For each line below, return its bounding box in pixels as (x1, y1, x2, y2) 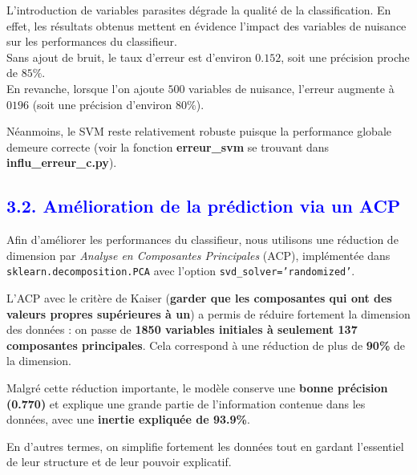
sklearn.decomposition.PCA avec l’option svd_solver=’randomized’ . (6, 262, 355, 279)
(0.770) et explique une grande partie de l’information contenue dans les (6, 395, 366, 412)
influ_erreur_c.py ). (6, 154, 117, 171)
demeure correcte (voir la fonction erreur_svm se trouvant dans (6, 138, 330, 155)
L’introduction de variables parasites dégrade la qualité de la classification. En (6, 2, 391, 18)
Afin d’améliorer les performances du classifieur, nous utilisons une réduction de (6, 231, 399, 248)
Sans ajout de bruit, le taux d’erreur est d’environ (6, 48, 252, 65)
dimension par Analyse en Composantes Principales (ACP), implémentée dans (6, 246, 391, 263)
